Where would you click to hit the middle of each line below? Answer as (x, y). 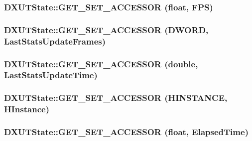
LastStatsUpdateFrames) (55, 41)
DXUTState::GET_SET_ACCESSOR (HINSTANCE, (116, 98)
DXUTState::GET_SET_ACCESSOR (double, (101, 64)
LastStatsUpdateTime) (51, 75)
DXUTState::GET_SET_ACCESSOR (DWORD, (106, 29)
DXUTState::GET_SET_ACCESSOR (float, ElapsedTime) (126, 132)
